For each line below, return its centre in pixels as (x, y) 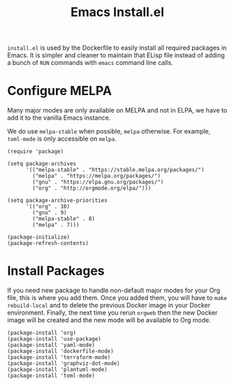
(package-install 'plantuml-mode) (58, 370)
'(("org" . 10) (48, 207)
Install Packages (56, 271)
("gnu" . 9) (50, 213)
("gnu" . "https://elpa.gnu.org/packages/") (98, 183)
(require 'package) (36, 152)
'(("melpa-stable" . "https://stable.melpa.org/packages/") (115, 170)
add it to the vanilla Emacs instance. (59, 118)
